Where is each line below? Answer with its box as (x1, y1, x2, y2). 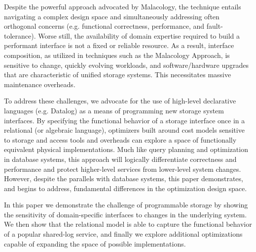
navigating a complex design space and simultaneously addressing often (4, 11, 219, 21)
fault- (206, 21, 223, 31)
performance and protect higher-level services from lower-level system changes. (4, 163, 241, 174)
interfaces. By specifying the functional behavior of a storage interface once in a (4, 115, 245, 125)
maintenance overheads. (4, 79, 75, 89)
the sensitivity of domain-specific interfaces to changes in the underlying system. (4, 209, 247, 219)
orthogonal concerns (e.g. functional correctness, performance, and (4, 21, 205, 31)
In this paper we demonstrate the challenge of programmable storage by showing (4, 200, 248, 210)
